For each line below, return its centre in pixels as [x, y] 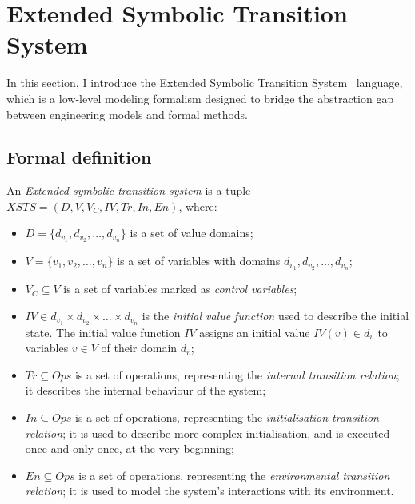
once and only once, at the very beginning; [130, 448]
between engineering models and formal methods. [128, 114]
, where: [198, 206]
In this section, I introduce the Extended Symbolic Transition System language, [205, 83]
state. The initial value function [103, 332]
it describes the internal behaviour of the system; [146, 390]
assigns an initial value [255, 332]
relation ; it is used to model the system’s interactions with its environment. [209, 491]
